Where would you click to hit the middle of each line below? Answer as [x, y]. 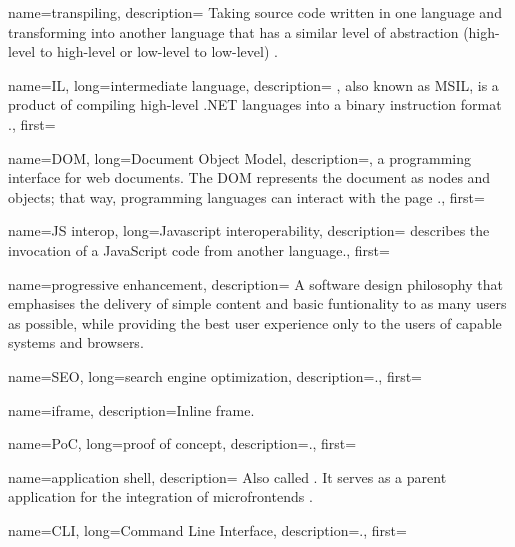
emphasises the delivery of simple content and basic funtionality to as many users [257, 303]
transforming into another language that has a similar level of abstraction [233, 31]
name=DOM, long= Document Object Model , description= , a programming [240, 157]
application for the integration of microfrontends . [160, 496]
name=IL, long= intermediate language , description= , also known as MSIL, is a [253, 84]
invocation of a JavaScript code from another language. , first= [199, 249]
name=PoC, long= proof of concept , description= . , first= [182, 443]
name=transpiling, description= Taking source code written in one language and [255, 12]
